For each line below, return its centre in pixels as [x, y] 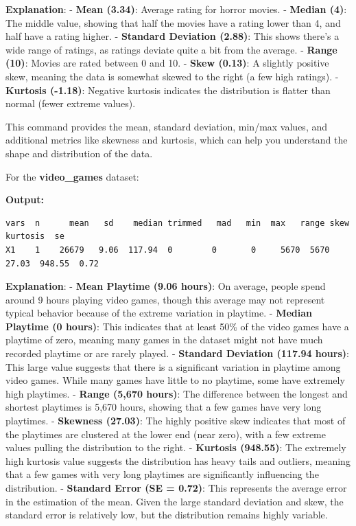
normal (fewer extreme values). [71, 103]
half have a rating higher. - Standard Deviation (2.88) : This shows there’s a [173, 36]
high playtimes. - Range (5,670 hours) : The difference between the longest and [177, 393]
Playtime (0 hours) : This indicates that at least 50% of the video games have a [177, 326]
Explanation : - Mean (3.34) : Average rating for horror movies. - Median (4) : [176, 9]
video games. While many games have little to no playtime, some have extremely [175, 380]
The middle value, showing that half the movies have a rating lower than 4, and [173, 22]
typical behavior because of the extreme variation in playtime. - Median [159, 313]
